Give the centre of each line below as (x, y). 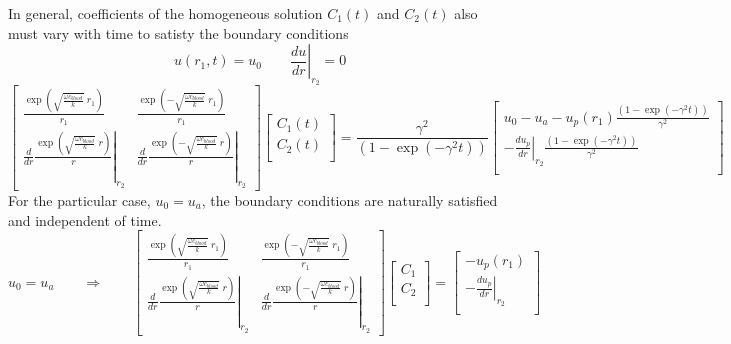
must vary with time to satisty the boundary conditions (178, 32)
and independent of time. (85, 219)
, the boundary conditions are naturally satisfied (349, 200)
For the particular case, (79, 200)
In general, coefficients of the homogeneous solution (165, 13)
